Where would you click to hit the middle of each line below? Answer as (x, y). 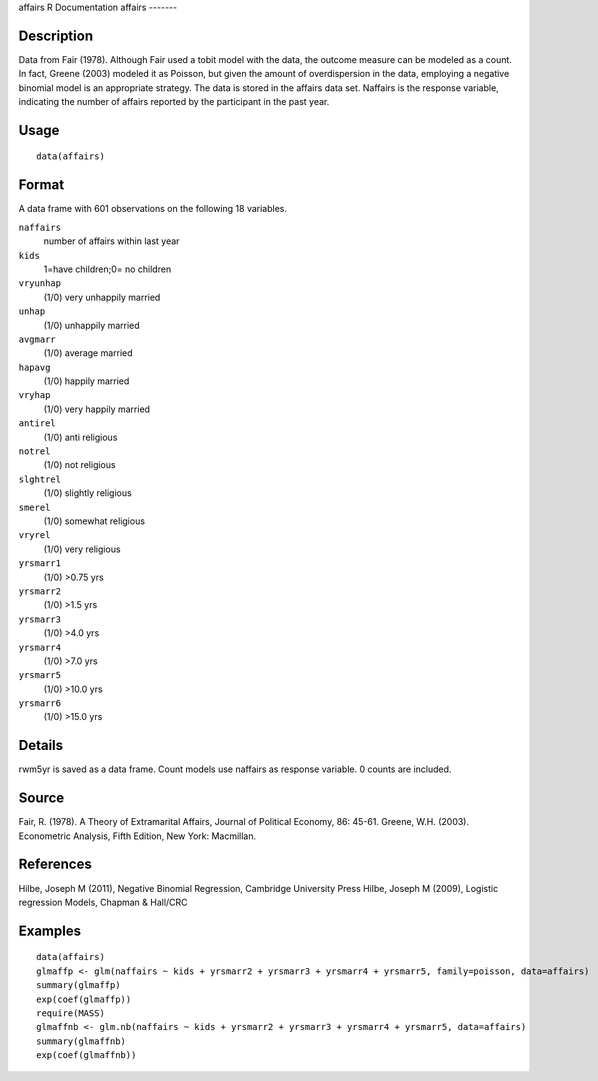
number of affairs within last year (111, 241)
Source (41, 798)
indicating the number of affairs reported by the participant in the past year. (174, 102)
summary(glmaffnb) (81, 1041)
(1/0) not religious (79, 465)
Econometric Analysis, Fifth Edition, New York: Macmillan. (137, 836)
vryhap (34, 395)
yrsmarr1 (40, 563)
